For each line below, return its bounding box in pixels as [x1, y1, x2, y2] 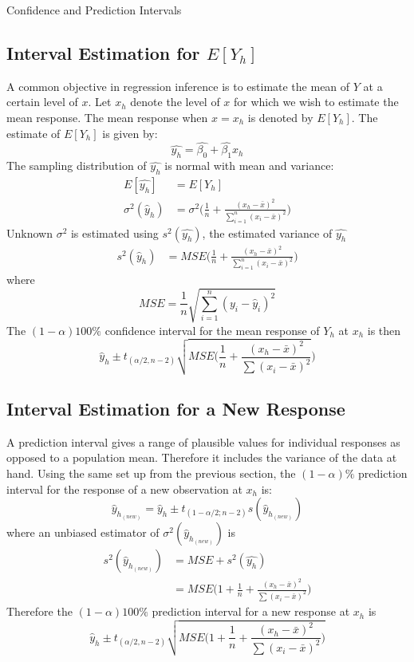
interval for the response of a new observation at [6, 480, 242, 497]
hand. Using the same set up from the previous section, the [6, 465, 296, 482]
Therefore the [6, 603, 73, 620]
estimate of [6, 124, 61, 141]
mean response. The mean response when [6, 108, 208, 125]
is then [367, 321, 401, 338]
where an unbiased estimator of [6, 524, 160, 541]
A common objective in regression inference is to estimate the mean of [6, 77, 350, 94]
